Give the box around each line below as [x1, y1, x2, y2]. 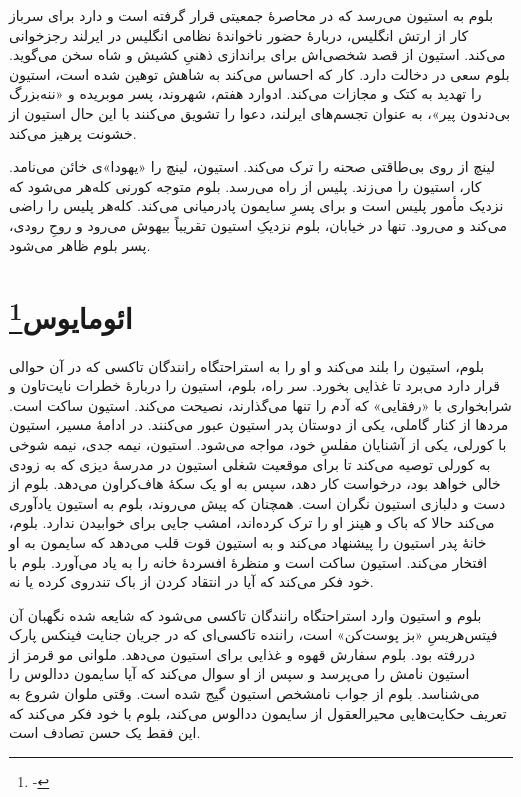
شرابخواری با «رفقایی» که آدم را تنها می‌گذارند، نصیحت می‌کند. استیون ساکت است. [9, 394, 512, 415]
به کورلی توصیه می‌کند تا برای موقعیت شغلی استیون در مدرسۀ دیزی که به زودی [9, 453, 491, 474]
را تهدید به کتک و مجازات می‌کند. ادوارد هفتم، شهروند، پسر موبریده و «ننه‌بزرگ [9, 83, 482, 104]
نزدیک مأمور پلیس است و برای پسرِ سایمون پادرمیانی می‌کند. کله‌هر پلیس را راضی [9, 195, 504, 216]
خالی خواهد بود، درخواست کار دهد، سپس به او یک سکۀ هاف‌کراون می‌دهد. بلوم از [9, 473, 501, 494]
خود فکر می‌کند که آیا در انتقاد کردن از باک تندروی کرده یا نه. [9, 571, 374, 592]
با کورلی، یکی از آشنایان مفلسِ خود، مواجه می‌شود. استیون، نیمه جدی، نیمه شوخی [9, 433, 507, 454]
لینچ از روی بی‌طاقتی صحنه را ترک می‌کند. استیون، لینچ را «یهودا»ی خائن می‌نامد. [9, 156, 496, 177]
